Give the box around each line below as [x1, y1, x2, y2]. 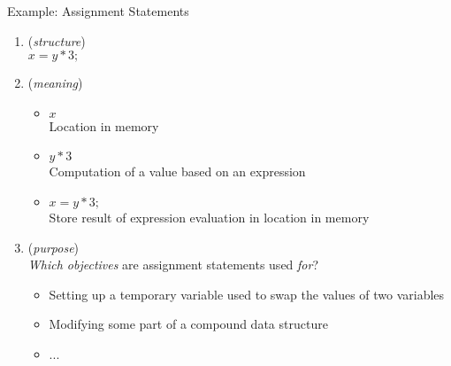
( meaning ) [27, 74, 83, 92]
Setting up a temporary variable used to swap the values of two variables [49, 284, 445, 303]
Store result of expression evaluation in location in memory [49, 207, 370, 226]
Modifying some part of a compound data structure [49, 315, 328, 333]
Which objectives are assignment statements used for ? [27, 255, 319, 274]
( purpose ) [27, 238, 80, 256]
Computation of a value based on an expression [49, 162, 306, 181]
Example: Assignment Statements [7, 2, 189, 19]
